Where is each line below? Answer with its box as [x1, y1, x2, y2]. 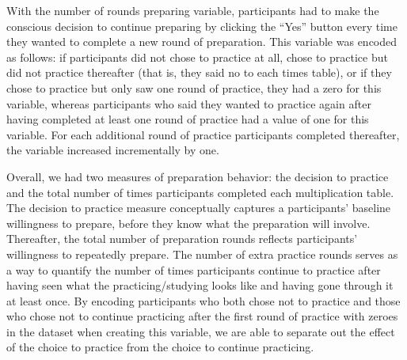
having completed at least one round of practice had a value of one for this [6, 111, 369, 127]
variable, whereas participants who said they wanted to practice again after [6, 95, 371, 112]
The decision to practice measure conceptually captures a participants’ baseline [6, 199, 391, 216]
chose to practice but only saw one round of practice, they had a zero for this [6, 79, 382, 96]
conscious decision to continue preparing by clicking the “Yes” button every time [6, 17, 397, 34]
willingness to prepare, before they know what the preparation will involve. [6, 214, 371, 231]
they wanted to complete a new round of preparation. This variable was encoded [6, 33, 397, 50]
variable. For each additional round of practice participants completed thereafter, [6, 126, 400, 142]
